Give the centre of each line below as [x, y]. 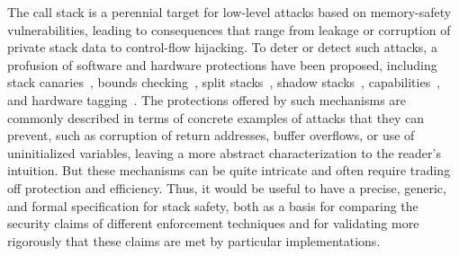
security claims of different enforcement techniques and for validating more [213, 223]
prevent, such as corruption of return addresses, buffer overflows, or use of [211, 135]
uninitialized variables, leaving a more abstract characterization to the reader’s [224, 152]
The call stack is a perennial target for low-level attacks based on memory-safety [229, 12]
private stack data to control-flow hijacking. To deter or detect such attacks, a [222, 47]
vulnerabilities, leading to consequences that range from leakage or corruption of [229, 29]
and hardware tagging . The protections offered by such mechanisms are [207, 99]
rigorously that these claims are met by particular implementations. [194, 240]
